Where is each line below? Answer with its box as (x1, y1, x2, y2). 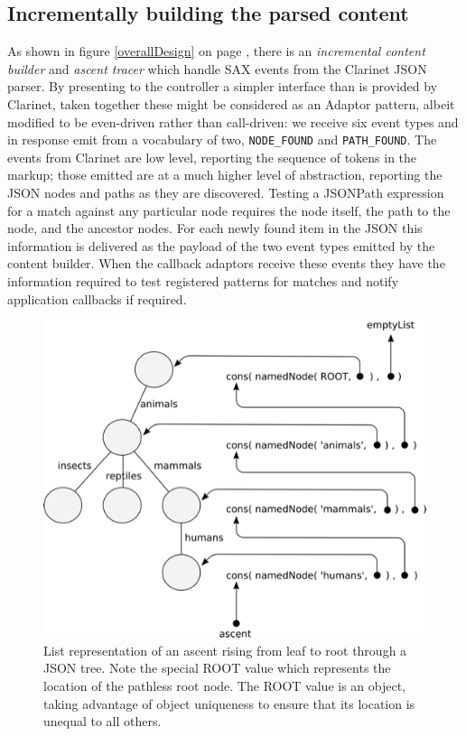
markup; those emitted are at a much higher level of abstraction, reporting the (7, 165, 443, 184)
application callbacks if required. (7, 289, 187, 308)
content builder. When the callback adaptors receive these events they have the (7, 254, 445, 273)
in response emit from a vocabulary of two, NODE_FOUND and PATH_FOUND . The (7, 130, 437, 149)
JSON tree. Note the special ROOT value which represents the (43, 658, 391, 677)
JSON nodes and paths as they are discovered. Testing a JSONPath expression (7, 183, 444, 202)
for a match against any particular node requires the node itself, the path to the (7, 200, 451, 219)
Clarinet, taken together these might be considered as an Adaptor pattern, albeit (7, 94, 455, 113)
